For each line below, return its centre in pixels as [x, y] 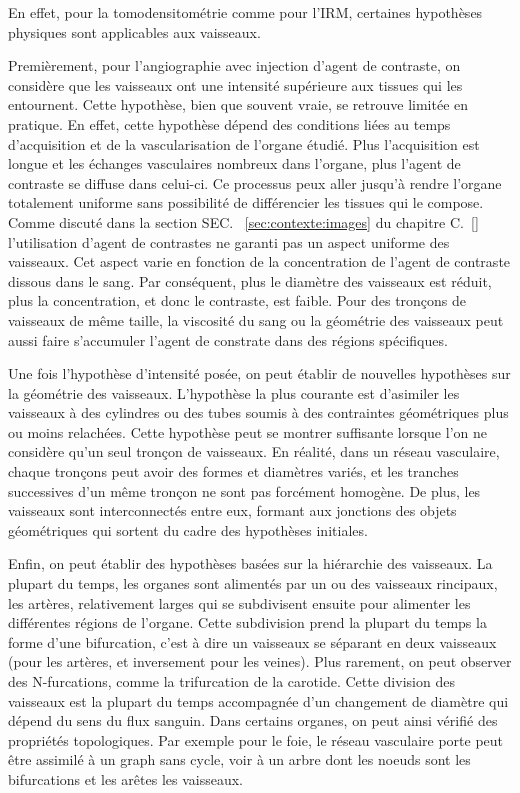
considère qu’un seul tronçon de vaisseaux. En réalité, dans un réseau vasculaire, [254, 451]
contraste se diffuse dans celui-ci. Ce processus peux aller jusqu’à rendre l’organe [255, 182]
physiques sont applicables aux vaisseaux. [134, 31]
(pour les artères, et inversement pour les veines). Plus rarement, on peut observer [260, 661]
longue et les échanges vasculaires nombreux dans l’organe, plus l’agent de [234, 163]
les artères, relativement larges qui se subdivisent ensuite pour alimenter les [239, 602]
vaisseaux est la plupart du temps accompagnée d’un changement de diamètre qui [258, 700]
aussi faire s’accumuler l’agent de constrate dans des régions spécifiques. [228, 339]
